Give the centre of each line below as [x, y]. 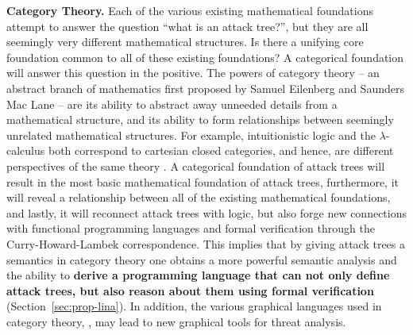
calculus [26, 150]
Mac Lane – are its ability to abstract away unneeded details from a [172, 104]
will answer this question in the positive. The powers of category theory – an [193, 73]
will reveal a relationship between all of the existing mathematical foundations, [199, 197]
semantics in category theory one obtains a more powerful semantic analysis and [202, 259]
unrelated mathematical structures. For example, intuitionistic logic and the [191, 135]
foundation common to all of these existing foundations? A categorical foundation [205, 57]
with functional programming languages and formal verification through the [191, 228]
